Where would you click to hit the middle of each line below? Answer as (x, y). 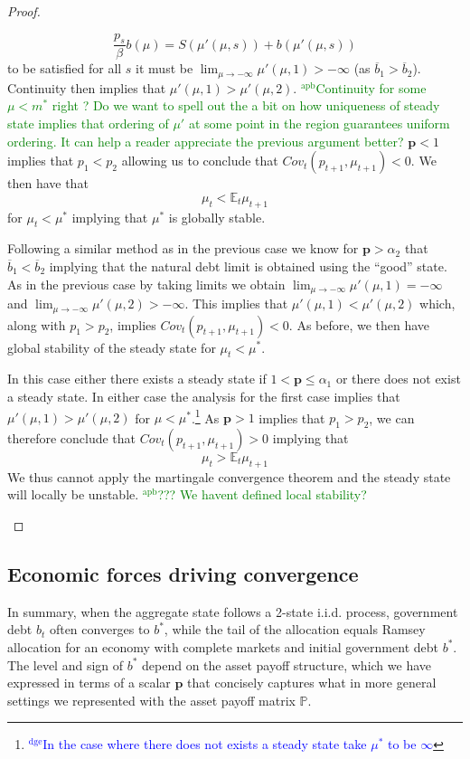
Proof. (24, 11)
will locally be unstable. (73, 494)
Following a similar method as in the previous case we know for (183, 248)
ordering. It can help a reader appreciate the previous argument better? (206, 141)
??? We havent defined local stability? (262, 494)
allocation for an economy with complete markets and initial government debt (223, 646)
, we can (392, 417)
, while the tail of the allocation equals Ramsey (295, 629)
